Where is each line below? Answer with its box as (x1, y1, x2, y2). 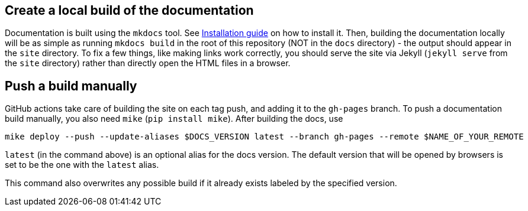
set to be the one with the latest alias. (5, 160, 159, 170)
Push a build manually (5, 78, 137, 93)
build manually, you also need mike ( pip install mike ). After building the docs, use (5, 113, 343, 124)
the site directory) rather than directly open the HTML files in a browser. (5, 58, 291, 69)
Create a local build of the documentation (5, 3, 254, 18)
